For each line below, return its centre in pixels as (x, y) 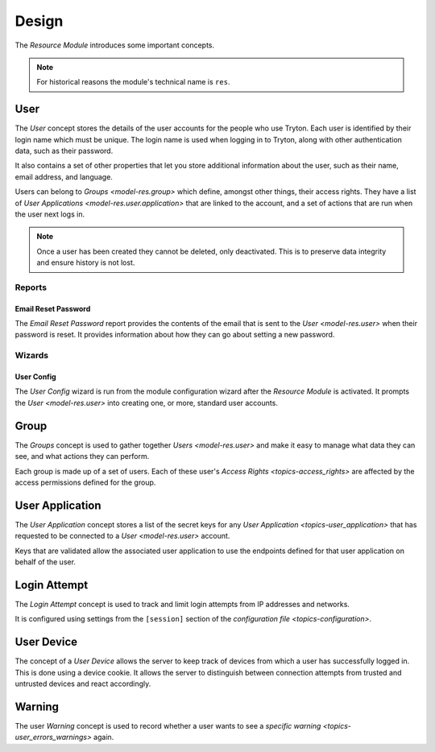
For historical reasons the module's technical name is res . (133, 82)
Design (39, 21)
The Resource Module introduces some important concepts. (115, 45)
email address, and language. (64, 176)
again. (104, 738)
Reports (31, 287)
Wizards (32, 356)
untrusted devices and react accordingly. (83, 684)
